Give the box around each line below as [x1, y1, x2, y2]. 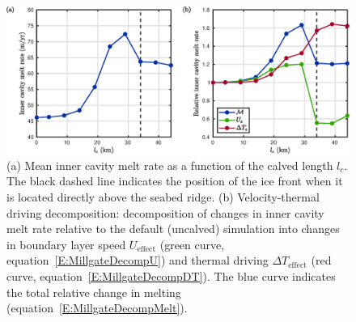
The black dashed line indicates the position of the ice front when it [6, 172, 343, 189]
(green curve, [159, 235, 225, 252]
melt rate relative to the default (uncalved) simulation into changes [6, 220, 340, 237]
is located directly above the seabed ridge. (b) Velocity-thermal [6, 188, 320, 205]
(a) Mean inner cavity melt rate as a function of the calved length [6, 156, 333, 173]
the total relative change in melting [6, 283, 181, 300]
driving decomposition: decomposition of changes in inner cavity [6, 204, 324, 221]
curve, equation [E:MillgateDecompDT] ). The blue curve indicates [6, 267, 336, 284]
